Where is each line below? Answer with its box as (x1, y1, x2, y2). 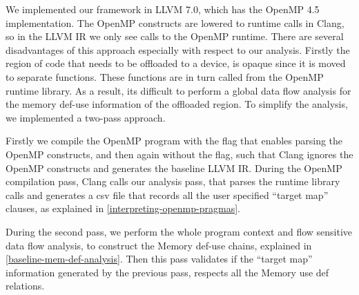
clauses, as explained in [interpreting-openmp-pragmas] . (6, 201, 240, 216)
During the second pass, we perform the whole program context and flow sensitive (6, 224, 353, 238)
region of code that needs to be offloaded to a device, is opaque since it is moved (6, 56, 346, 70)
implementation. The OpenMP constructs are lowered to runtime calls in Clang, (6, 15, 345, 30)
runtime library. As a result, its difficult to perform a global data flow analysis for (6, 83, 351, 97)
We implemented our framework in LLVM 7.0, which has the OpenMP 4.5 (6, 2, 320, 16)
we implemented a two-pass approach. (6, 110, 166, 124)
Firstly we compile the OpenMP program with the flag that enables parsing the (6, 133, 343, 148)
